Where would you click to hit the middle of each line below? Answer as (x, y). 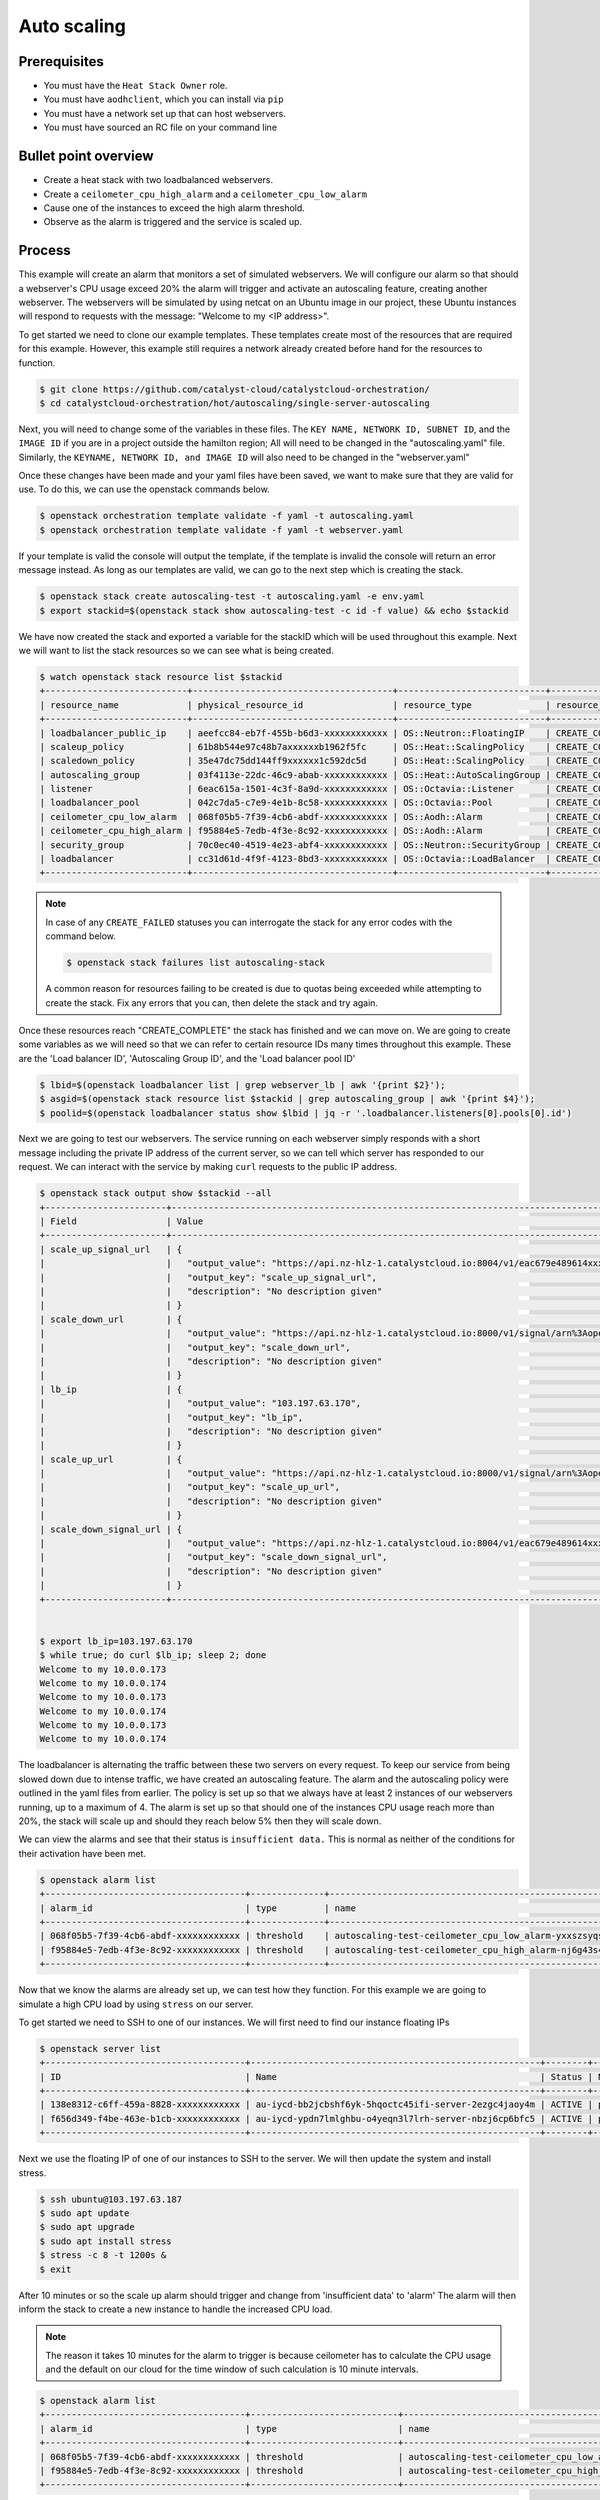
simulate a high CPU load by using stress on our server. (136, 2004)
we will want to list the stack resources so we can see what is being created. (176, 650)
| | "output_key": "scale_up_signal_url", (208, 1277)
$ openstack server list (100, 2048)
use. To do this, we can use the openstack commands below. (144, 489)
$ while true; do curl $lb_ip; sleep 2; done (153, 1655)
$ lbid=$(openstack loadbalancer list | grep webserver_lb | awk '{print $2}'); (242, 1084)
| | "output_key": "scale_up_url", (190, 1487)
